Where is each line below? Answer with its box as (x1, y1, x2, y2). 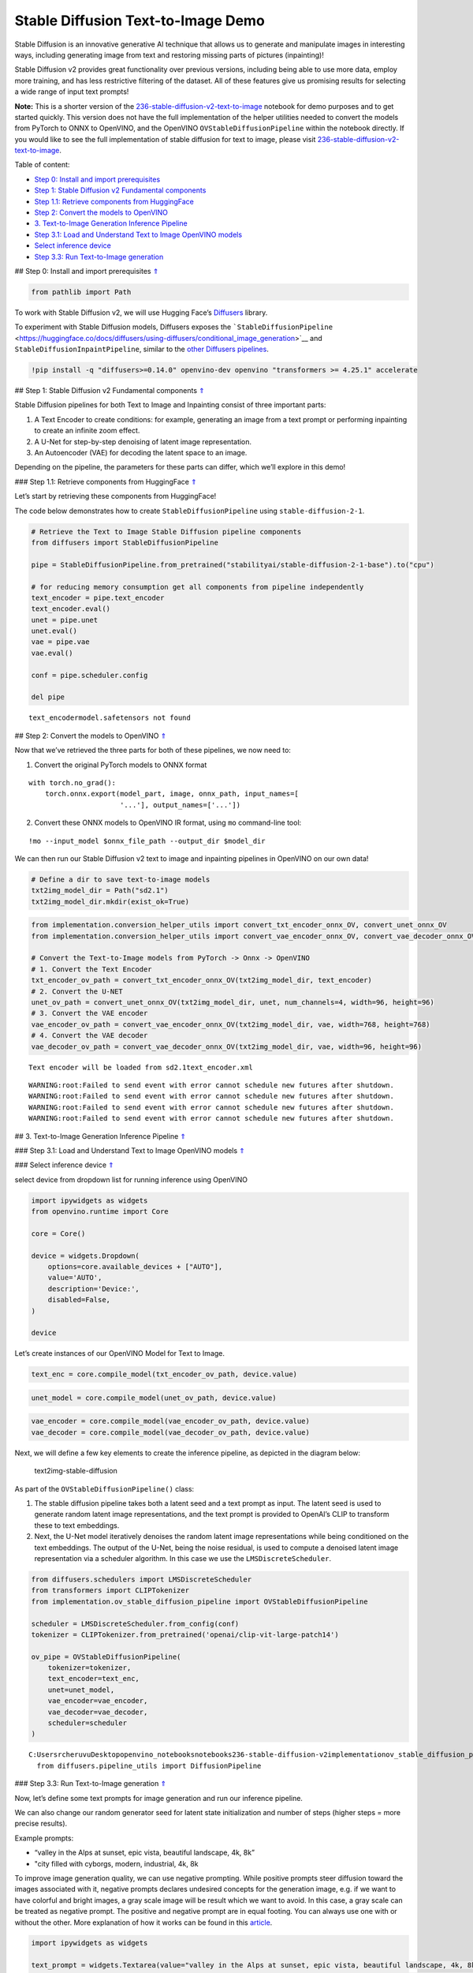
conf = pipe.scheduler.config (31, 671, 148, 680)
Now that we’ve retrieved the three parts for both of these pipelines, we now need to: (14, 746, 292, 755)
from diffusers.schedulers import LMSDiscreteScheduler (31, 1574, 252, 1584)
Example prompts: (14, 1833, 74, 1843)
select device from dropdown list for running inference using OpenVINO (14, 1174, 248, 1184)
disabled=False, (47, 1295, 110, 1305)
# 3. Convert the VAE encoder (31, 1009, 148, 1018)
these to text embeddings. (34, 1520, 120, 1530)
